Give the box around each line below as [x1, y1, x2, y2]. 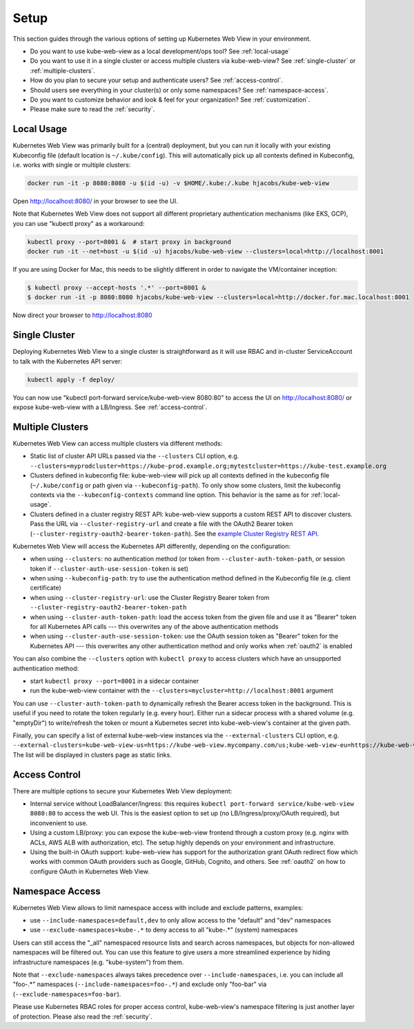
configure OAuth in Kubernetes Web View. [30, 867, 150, 876]
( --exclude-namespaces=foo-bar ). [12, 990, 121, 998]
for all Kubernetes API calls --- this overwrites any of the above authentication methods [30, 623, 279, 631]
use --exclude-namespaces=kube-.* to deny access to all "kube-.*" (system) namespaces [30, 926, 298, 934]
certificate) [30, 584, 61, 592]
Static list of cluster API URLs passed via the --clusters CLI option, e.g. [30, 452, 239, 460]
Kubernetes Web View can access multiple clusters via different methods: [12, 440, 223, 447]
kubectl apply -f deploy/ [27, 375, 115, 384]
